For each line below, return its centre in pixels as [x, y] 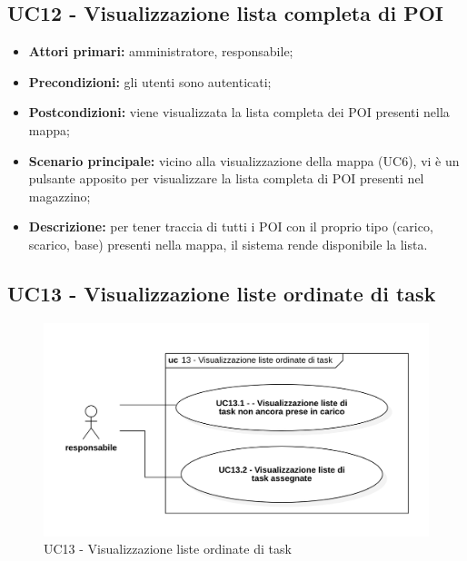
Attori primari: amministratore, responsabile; [161, 51]
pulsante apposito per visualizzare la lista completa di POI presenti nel [226, 178]
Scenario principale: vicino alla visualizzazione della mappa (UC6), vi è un [244, 160]
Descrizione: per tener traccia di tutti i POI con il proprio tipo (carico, [231, 226]
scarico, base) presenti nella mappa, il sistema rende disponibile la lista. [228, 244]
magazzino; [60, 196]
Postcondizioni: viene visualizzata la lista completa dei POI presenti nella [239, 112]
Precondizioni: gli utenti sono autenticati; [150, 81]
